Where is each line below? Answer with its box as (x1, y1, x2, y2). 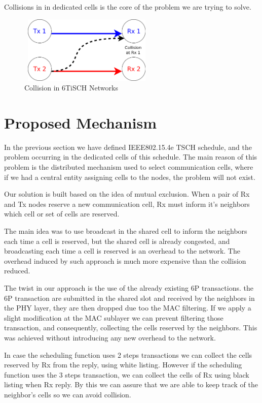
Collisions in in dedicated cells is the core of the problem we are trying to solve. (4, 2, 251, 12)
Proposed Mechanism (4, 112, 157, 133)
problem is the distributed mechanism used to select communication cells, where (4, 162, 253, 172)
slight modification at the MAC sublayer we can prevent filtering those (4, 312, 223, 323)
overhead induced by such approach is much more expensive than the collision (4, 255, 246, 266)
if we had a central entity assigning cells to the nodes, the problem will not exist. (4, 171, 255, 182)
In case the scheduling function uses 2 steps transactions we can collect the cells (4, 349, 252, 360)
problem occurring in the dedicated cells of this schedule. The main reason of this (4, 151, 257, 162)
